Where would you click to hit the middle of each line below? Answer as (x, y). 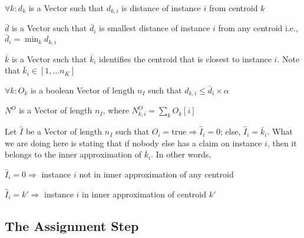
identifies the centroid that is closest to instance (185, 58)
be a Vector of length (64, 131)
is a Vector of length (56, 110)
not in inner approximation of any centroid (156, 174)
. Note (288, 58)
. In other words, (181, 154)
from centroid (233, 8)
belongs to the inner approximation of (73, 154)
